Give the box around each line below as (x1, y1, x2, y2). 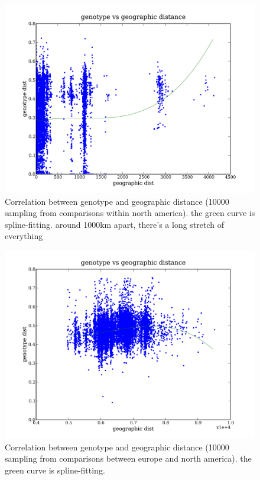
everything (5, 230, 43, 242)
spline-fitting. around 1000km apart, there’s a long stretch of (5, 218, 225, 230)
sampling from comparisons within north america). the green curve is (5, 207, 255, 219)
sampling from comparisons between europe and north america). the (5, 452, 252, 465)
